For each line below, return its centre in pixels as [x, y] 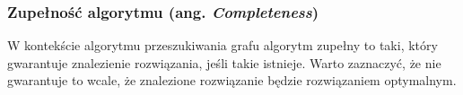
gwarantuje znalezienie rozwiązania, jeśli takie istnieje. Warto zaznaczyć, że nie [224, 62]
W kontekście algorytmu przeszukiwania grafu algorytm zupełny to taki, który [223, 45]
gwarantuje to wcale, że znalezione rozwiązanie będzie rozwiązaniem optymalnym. [232, 80]
